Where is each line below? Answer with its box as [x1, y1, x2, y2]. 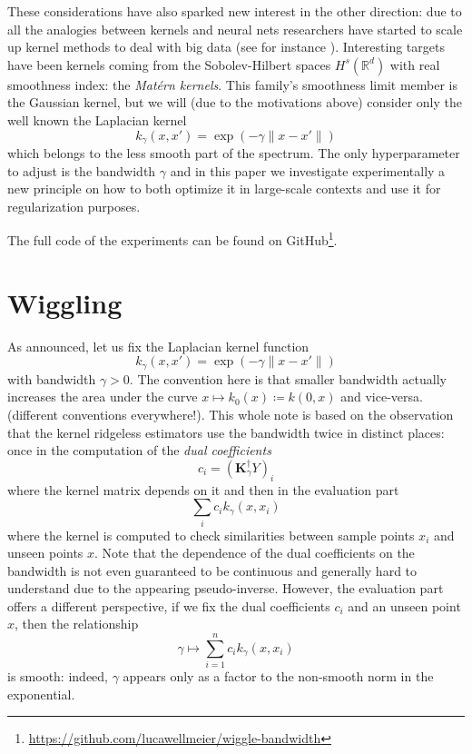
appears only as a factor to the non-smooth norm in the [123, 667, 434, 686]
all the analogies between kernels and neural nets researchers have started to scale [7, 19, 463, 38]
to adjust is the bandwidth [7, 161, 156, 180]
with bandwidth [7, 369, 96, 388]
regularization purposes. [7, 196, 141, 215]
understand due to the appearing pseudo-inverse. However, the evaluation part [7, 579, 444, 598]
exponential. [7, 684, 75, 703]
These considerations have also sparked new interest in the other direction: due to [7, 2, 462, 20]
